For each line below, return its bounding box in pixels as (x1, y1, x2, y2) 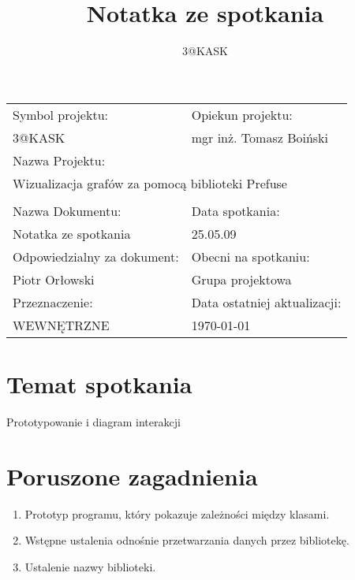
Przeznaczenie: (13, 292, 93, 311)
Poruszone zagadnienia (6, 459, 258, 492)
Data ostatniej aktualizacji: (191, 292, 342, 311)
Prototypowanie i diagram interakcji (6, 413, 181, 429)
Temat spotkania (6, 367, 192, 400)
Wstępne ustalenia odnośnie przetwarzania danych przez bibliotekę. (24, 532, 349, 548)
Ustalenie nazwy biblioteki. (24, 558, 156, 574)
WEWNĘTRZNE (13, 315, 110, 334)
